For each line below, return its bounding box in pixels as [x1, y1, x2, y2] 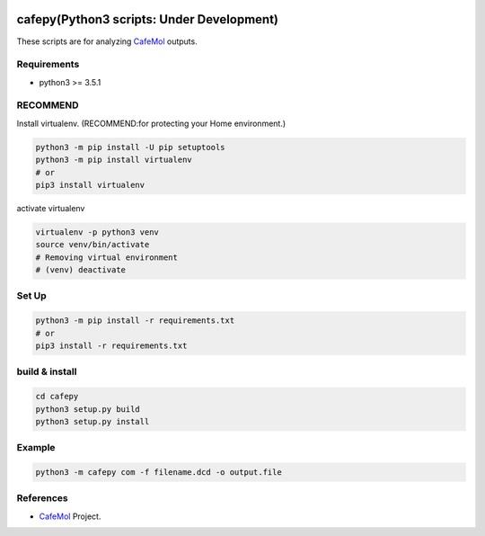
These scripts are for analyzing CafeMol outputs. [16, 36, 198, 47]
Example [16, 442, 56, 454]
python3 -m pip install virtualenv [35, 155, 192, 165]
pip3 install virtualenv [35, 180, 145, 190]
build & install [16, 365, 77, 378]
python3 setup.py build [35, 404, 141, 414]
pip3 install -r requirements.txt [35, 341, 188, 351]
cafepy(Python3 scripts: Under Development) [16, 12, 278, 27]
